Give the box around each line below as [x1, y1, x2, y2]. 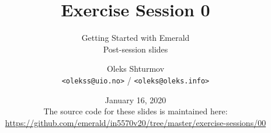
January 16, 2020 [105, 93, 166, 106]
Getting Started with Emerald [81, 32, 190, 44]
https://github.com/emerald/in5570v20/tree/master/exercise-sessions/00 [5, 116, 266, 128]
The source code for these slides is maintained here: [43, 105, 228, 117]
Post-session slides [103, 43, 168, 55]
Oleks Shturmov [106, 62, 165, 75]
